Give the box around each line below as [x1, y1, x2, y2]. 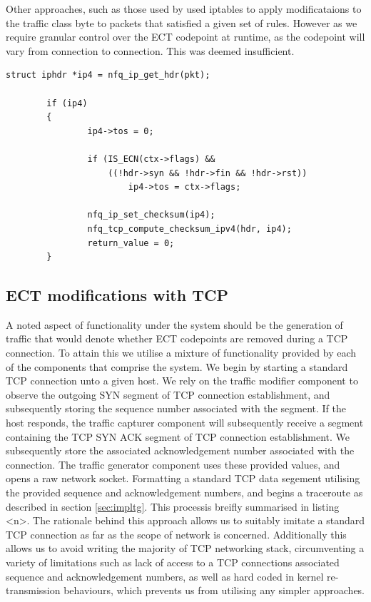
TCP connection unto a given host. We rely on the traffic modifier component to [6, 373, 358, 388]
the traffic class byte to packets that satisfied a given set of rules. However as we [6, 15, 357, 30]
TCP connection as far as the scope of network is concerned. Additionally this [6, 526, 347, 541]
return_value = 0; [87, 238, 175, 248]
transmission [6, 583, 61, 598]
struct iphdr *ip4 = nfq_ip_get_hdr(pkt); [6, 70, 210, 81]
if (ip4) [46, 98, 88, 108]
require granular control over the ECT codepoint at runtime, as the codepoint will [6, 29, 365, 44]
